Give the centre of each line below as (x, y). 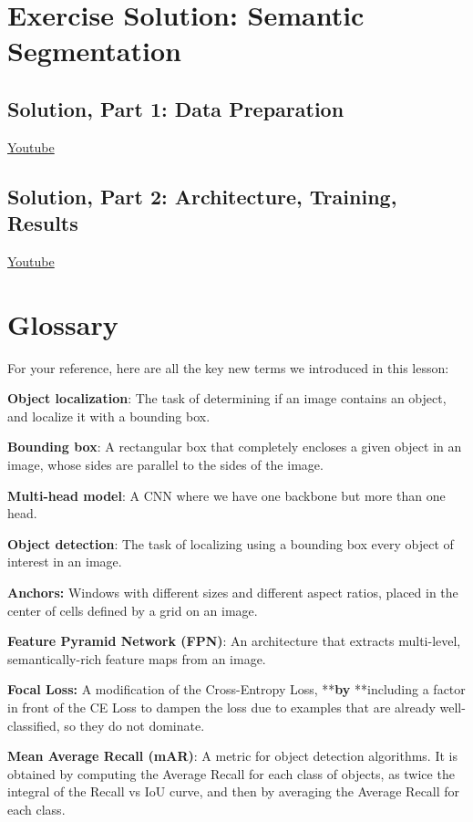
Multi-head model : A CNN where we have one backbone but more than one (226, 495)
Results (43, 223)
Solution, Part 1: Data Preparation (176, 108)
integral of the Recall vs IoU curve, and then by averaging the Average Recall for (234, 791)
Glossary (63, 323)
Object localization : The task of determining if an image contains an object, (227, 398)
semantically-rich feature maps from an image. (137, 658)
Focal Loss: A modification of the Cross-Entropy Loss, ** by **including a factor (236, 689)
